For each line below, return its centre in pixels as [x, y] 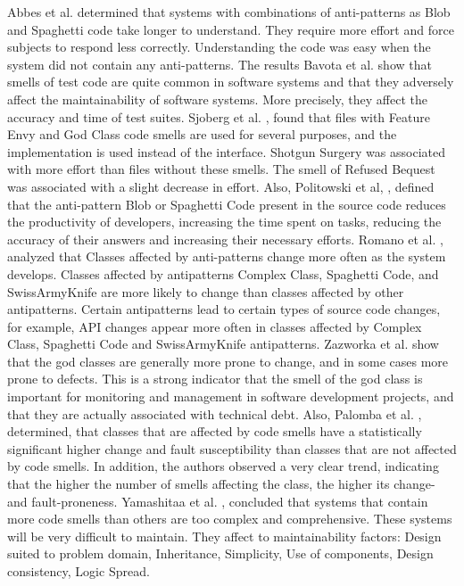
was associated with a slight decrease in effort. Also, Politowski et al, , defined [221, 186]
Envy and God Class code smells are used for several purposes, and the [202, 134]
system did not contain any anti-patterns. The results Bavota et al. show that [220, 64]
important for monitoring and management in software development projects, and [231, 396]
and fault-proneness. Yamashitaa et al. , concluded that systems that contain [218, 501]
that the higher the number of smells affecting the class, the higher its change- [221, 484]
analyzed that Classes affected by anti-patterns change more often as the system [227, 256]
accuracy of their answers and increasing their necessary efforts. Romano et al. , [225, 239]
